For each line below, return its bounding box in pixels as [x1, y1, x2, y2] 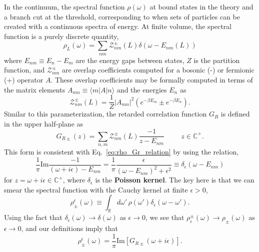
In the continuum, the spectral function [4, 1, 125, 11]
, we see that [145, 212, 184, 222]
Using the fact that [4, 212, 62, 222]
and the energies [116, 84, 167, 94]
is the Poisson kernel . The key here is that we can [95, 174, 254, 185]
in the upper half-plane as [4, 118, 83, 128]
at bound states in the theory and [149, 1, 253, 11]
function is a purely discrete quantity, [4, 30, 119, 41]
